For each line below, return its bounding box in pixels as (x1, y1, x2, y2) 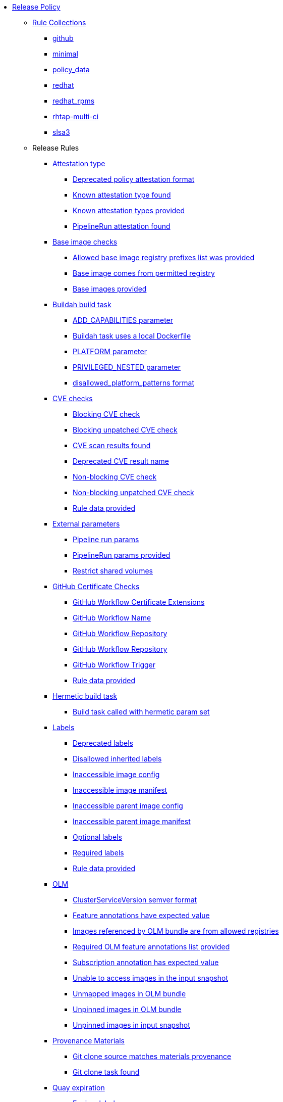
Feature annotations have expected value (73, 911, 210, 920)
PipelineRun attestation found (73, 222, 171, 230)
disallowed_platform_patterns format (73, 378, 194, 387)
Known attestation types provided (73, 206, 185, 215)
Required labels (73, 848, 124, 857)
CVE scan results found (73, 441, 151, 450)
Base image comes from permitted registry (73, 269, 215, 277)
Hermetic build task (52, 692, 118, 700)
